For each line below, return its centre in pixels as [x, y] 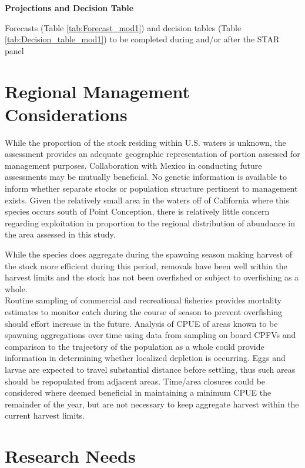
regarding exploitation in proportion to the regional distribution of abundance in [150, 223]
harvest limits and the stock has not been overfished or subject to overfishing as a [152, 277]
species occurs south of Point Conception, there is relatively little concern [137, 211]
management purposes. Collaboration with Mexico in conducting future [133, 165]
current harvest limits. [45, 415]
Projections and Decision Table [69, 8]
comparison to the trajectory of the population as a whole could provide [135, 346]
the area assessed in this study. [60, 234]
